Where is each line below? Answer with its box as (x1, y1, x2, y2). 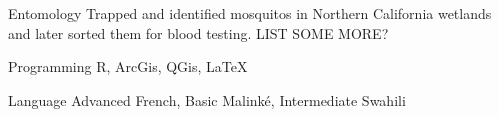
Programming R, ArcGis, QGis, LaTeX (8, 56, 248, 77)
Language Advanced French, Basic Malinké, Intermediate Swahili (8, 89, 406, 110)
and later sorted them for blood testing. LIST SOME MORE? (8, 22, 389, 43)
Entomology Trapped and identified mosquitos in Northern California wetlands (8, 3, 492, 23)
